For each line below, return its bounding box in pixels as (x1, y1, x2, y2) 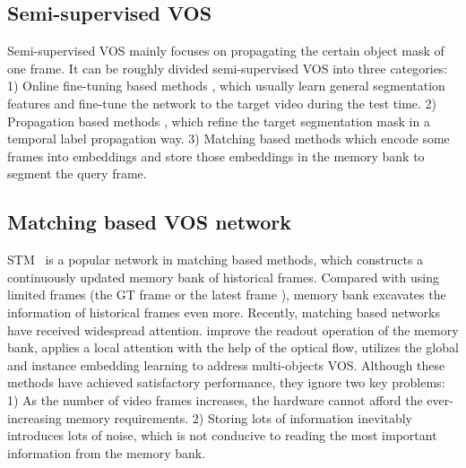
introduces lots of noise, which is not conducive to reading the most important (7, 426, 437, 445)
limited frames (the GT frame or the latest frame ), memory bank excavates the (7, 285, 446, 304)
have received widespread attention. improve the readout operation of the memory (7, 320, 459, 339)
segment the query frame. (7, 164, 147, 183)
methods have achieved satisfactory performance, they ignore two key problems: (7, 373, 445, 392)
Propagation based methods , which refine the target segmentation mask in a (7, 111, 430, 130)
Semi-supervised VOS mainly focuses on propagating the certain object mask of (7, 41, 444, 60)
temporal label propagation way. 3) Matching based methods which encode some (7, 129, 450, 148)
